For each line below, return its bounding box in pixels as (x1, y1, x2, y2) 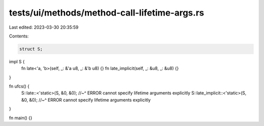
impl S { (9, 58, 25, 64)
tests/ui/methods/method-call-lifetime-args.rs (9, 7, 204, 18)
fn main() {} (9, 115, 33, 121)
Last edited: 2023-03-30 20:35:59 (9, 24, 79, 30)
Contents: (9, 33, 29, 39)
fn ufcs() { (9, 83, 29, 90)
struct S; (19, 46, 43, 52)
